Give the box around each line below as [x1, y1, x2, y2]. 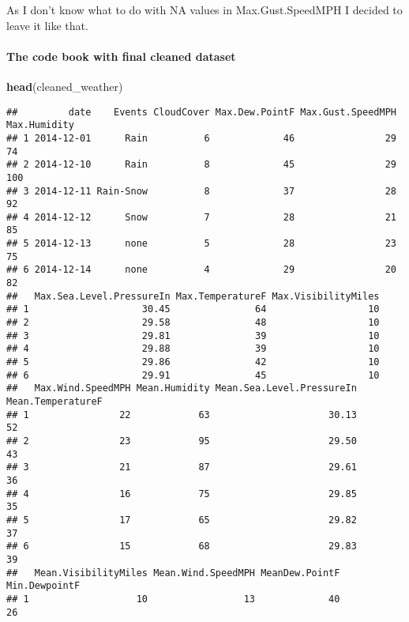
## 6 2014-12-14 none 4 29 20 [6, 264, 396, 276]
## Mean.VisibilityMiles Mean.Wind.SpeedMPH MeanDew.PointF [6, 567, 340, 579]
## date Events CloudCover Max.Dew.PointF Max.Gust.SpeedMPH [6, 106, 396, 118]
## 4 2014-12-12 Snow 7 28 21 [6, 211, 396, 223]
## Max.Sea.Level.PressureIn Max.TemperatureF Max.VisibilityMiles [6, 290, 380, 302]
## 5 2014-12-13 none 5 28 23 [6, 238, 396, 250]
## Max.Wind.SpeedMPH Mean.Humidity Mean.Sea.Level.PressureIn [6, 383, 357, 394]
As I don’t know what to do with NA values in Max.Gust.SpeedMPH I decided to [6, 2, 403, 17]
